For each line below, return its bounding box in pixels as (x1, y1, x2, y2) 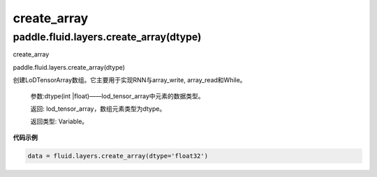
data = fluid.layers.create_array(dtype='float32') (27, 152, 209, 160)
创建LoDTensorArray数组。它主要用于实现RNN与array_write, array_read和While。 (13, 76, 246, 84)
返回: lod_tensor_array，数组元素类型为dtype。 (30, 105, 166, 113)
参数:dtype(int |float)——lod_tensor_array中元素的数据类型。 (30, 91, 205, 100)
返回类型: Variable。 (30, 117, 89, 125)
